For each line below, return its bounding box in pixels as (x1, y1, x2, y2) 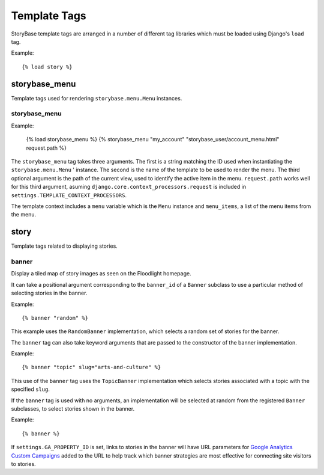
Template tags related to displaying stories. (11, 242, 118, 250)
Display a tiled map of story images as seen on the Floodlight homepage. (11, 270, 191, 277)
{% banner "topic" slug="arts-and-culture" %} (22, 364, 161, 371)
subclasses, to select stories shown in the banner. (11, 405, 135, 412)
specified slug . (11, 385, 50, 393)
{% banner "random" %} (22, 314, 89, 321)
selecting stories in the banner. (11, 289, 88, 297)
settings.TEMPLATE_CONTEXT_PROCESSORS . (11, 191, 127, 198)
